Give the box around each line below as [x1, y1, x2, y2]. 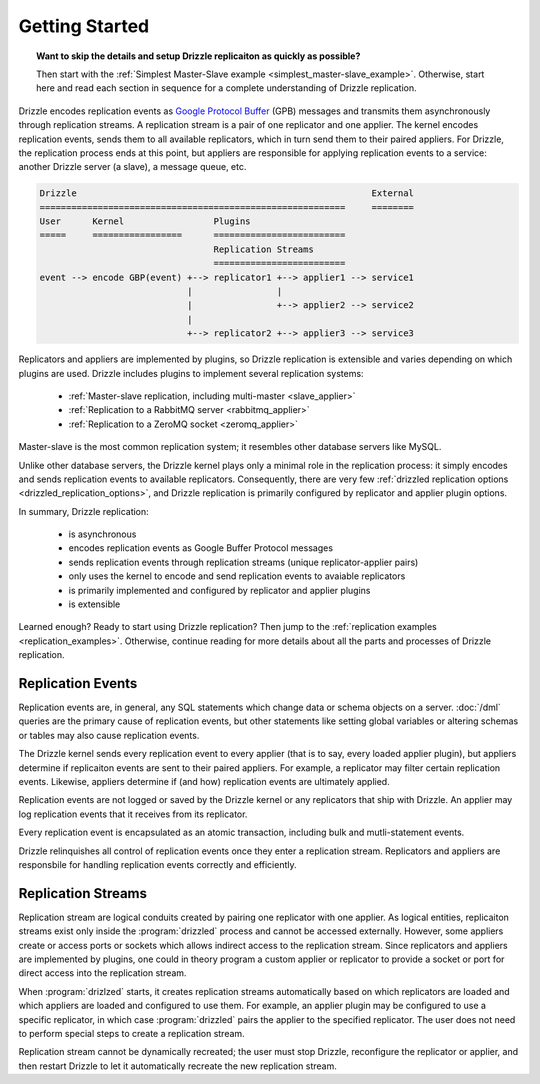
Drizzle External [39, 188, 415, 199]
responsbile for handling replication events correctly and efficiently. [18, 859, 297, 870]
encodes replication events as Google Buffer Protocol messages [68, 542, 334, 554]
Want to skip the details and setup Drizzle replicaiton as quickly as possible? [36, 50, 361, 62]
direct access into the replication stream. [18, 967, 187, 979]
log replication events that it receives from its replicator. [18, 808, 248, 820]
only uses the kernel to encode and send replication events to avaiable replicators [68, 570, 406, 582]
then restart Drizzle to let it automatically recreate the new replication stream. [18, 1060, 337, 1072]
